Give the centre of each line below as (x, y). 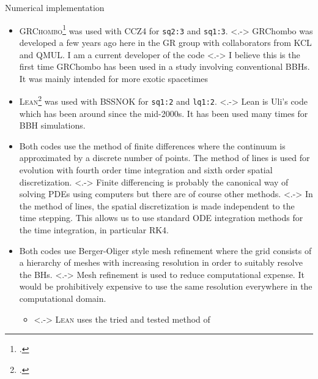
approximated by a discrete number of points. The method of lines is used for (165, 158)
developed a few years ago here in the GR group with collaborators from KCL (165, 42)
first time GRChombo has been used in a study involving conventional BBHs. (165, 66)
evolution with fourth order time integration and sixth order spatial (146, 169)
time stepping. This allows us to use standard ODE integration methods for (161, 218)
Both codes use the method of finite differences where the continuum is (152, 145)
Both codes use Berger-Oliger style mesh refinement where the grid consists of (165, 250)
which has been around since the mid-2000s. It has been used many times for (164, 113)
